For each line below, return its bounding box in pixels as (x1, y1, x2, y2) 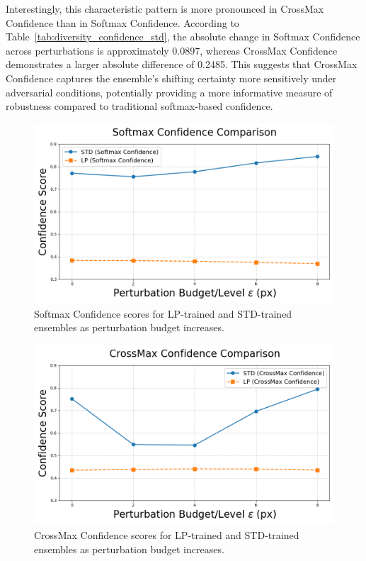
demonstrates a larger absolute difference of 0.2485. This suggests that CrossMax (6, 57, 358, 72)
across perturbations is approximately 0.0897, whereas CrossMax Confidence (6, 43, 338, 57)
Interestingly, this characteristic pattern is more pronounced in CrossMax (6, 1, 324, 16)
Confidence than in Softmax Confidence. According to (6, 15, 239, 30)
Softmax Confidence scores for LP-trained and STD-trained (34, 306, 292, 321)
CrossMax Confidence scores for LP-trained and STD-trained (34, 527, 299, 542)
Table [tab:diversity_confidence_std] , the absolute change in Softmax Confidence (6, 29, 360, 44)
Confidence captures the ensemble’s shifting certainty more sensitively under (6, 70, 337, 85)
